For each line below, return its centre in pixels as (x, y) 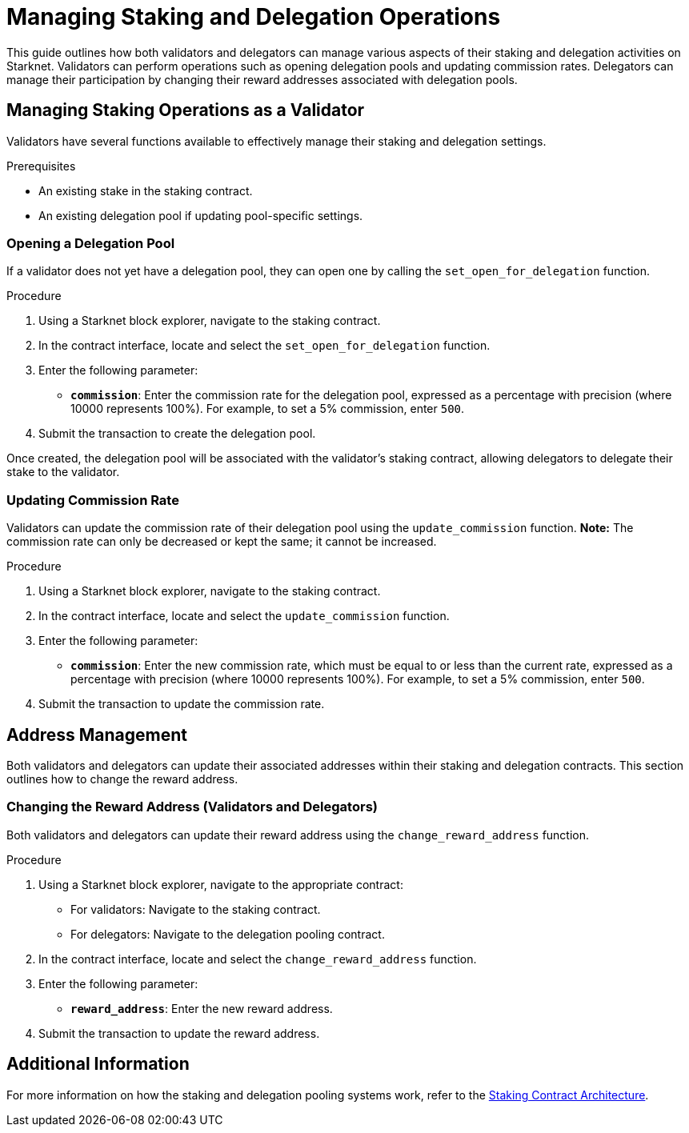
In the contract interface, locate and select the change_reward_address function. (258, 959)
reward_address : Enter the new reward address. (202, 1008)
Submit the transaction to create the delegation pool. (177, 434)
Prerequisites (41, 166)
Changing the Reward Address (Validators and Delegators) (192, 807)
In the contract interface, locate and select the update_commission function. (244, 616)
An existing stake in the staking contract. (146, 190)
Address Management (97, 735)
